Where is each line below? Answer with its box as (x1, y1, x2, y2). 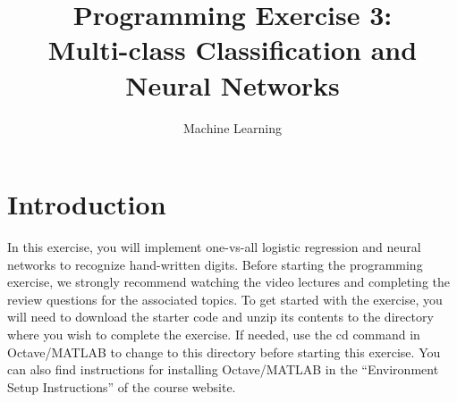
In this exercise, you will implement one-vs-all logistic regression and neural (7, 238, 421, 256)
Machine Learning (183, 118, 282, 137)
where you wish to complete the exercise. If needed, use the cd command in (7, 325, 420, 343)
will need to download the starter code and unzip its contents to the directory (7, 307, 434, 326)
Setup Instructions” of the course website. (7, 377, 236, 396)
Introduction (7, 186, 166, 222)
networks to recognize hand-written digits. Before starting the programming (7, 255, 423, 273)
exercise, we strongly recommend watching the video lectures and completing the (7, 272, 450, 291)
